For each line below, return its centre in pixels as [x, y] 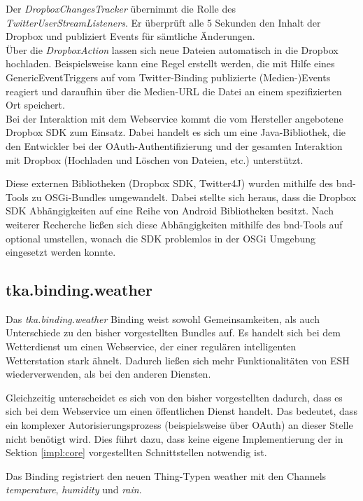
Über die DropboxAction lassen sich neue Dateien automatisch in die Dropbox [172, 49]
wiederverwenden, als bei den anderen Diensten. [108, 374]
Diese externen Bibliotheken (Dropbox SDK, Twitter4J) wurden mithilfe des [169, 183]
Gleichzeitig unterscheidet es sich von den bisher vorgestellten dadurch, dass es [174, 397]
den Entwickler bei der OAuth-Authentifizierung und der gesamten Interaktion [174, 145]
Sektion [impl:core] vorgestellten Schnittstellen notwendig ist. [136, 452]
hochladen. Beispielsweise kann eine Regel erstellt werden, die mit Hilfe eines [170, 63]
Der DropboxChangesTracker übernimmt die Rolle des [121, 8]
